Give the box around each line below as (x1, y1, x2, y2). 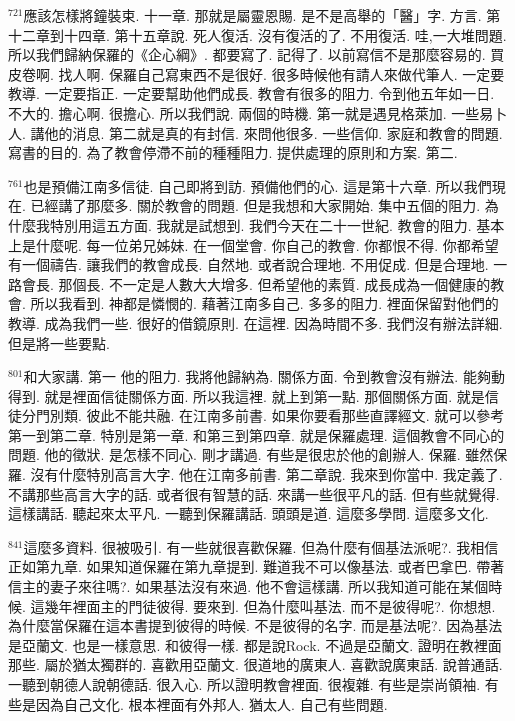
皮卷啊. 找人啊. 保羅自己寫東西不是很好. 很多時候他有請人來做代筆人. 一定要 (8, 63, 505, 84)
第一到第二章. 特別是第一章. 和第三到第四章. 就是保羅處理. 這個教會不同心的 (8, 424, 505, 445)
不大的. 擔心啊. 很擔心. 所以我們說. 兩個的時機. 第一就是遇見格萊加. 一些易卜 (8, 102, 508, 123)
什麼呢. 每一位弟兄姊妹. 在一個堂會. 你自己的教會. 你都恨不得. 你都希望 (35, 234, 499, 255)
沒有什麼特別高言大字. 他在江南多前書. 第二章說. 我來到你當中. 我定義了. (30, 464, 503, 485)
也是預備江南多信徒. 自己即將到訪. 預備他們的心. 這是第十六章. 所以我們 (23, 175, 492, 196)
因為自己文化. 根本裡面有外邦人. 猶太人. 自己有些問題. (35, 693, 388, 714)
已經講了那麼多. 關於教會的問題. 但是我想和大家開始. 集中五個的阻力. (30, 195, 481, 216)
